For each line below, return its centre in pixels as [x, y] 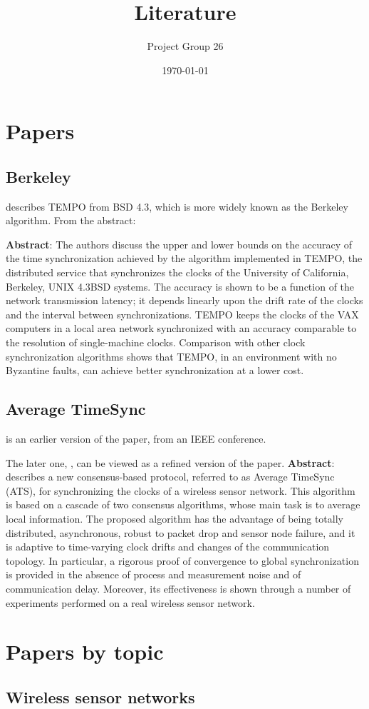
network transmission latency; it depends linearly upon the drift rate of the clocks [184, 300]
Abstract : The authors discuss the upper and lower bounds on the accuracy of [179, 244]
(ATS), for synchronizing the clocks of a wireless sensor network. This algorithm [181, 490]
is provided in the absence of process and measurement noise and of [154, 574]
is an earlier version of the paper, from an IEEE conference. [136, 439]
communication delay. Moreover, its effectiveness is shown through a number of [178, 588]
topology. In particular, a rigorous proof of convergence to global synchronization [182, 560]
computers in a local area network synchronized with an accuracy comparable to [181, 328]
